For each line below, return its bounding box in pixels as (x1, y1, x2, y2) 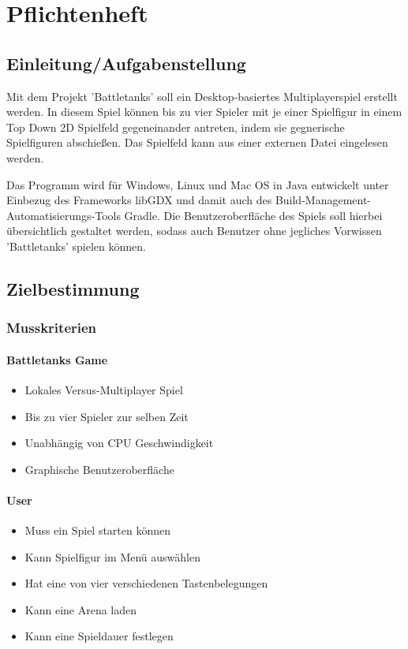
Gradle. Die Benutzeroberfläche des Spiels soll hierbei (124, 207, 383, 223)
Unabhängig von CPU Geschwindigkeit (24, 435, 214, 451)
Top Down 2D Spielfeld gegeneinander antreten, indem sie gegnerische (6, 118, 345, 135)
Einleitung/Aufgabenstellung (6, 50, 246, 75)
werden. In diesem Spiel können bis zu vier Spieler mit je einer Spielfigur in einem (6, 103, 402, 120)
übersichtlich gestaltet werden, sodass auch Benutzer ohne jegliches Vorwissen (6, 222, 382, 239)
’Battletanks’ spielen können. (6, 237, 146, 254)
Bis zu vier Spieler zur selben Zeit (24, 408, 189, 424)
